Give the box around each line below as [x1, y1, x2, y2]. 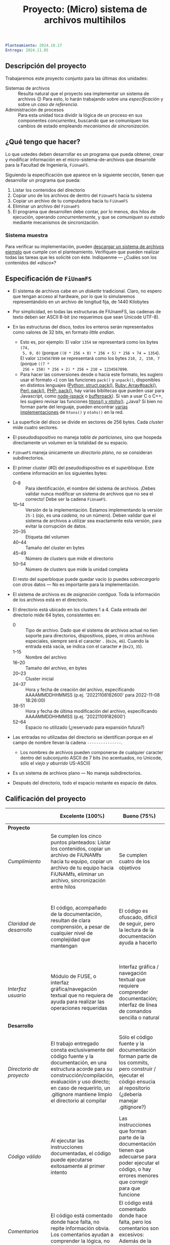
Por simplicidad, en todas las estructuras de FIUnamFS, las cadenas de [12, 308, 161, 314]
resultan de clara [50, 917, 91, 924]
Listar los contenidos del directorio [12, 187, 85, 193]
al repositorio [118, 1085, 150, 1092]
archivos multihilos [44, 14, 126, 26]
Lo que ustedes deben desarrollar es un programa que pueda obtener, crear [5, 151, 164, 157]
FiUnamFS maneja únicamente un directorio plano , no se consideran [12, 449, 153, 455]
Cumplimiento [8, 858, 41, 865]
